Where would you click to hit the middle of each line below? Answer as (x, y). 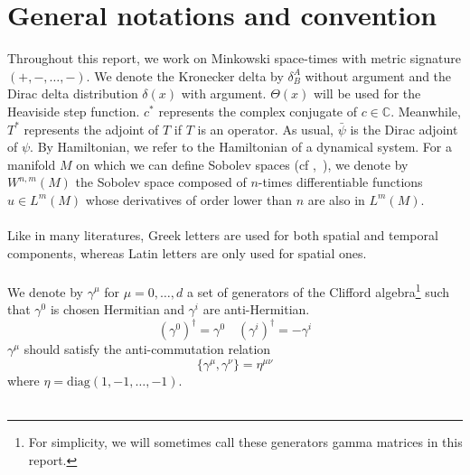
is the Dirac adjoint (404, 129)
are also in (336, 199)
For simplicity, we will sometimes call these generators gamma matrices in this (245, 441)
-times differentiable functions (340, 182)
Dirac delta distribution (73, 93)
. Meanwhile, (426, 111)
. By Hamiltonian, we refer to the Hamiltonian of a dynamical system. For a (241, 147)
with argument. (224, 93)
